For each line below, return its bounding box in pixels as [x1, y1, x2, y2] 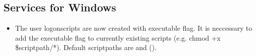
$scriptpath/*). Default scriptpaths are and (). [15, 42, 157, 53]
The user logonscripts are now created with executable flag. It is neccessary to [15, 23, 252, 33]
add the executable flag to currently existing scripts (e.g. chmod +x [15, 32, 221, 43]
